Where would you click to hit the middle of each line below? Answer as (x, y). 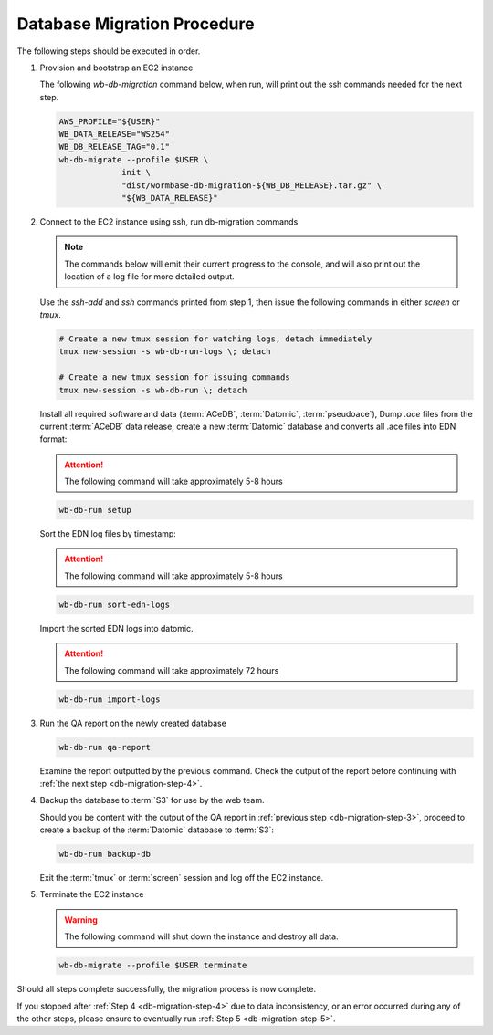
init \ (136, 172)
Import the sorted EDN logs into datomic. (116, 628)
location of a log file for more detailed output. (149, 277)
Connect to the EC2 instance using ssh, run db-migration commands (169, 222)
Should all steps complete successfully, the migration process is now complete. (167, 989)
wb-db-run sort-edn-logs (115, 604)
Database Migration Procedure (136, 24)
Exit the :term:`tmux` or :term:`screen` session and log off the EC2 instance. (182, 878)
